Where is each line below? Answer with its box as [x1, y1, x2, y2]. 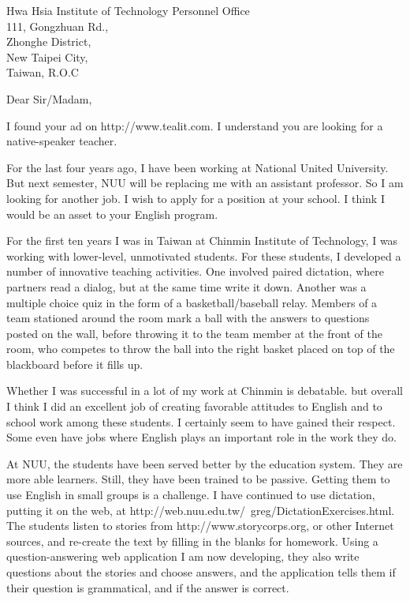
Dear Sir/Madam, [6, 90, 92, 107]
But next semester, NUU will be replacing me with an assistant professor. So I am [6, 175, 404, 191]
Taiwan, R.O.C [6, 64, 79, 81]
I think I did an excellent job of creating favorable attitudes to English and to [6, 398, 382, 415]
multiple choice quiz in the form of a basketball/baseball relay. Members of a [6, 294, 378, 310]
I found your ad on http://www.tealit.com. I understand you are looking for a [6, 117, 383, 133]
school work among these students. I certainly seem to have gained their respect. [6, 413, 396, 430]
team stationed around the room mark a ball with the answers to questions [6, 310, 370, 326]
